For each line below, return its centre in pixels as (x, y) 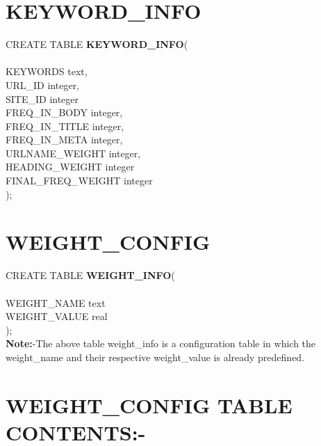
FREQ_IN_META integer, (64, 140)
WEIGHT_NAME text (56, 302)
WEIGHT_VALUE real (57, 316)
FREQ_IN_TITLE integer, (65, 126)
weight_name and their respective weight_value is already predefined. (155, 357)
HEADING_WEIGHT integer (70, 167)
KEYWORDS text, (47, 71)
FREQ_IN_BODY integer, (64, 112)
